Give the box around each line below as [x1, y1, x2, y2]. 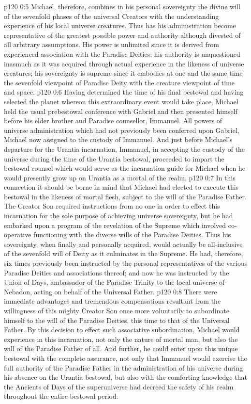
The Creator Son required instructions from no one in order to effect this [4, 201, 220, 211]
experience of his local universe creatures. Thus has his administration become [4, 20, 236, 31]
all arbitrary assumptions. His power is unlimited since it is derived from [4, 39, 219, 49]
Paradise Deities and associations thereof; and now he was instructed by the [4, 267, 229, 277]
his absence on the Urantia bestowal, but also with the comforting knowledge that [4, 372, 247, 382]
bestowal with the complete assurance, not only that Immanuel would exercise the [4, 353, 247, 363]
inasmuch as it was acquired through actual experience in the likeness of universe [4, 58, 244, 68]
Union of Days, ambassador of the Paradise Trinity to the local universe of [4, 277, 225, 287]
